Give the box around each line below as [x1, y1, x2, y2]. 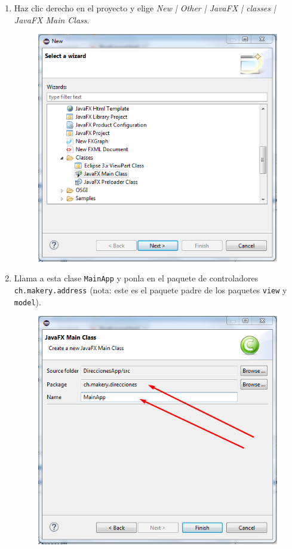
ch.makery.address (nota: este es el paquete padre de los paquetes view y [14, 283, 287, 296]
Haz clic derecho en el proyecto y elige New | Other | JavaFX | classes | [14, 2, 276, 14]
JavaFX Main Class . [14, 13, 90, 26]
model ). [14, 295, 41, 308]
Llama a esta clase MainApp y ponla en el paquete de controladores [14, 272, 259, 284]
